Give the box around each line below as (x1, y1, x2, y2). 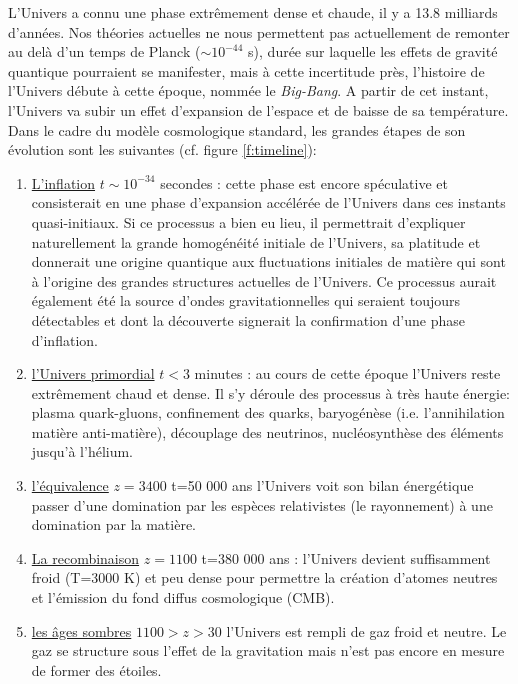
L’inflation (31, 172, 96, 193)
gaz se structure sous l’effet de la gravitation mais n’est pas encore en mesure (31, 640, 505, 661)
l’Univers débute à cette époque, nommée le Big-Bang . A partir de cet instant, (8, 80, 489, 101)
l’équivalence (31, 475, 109, 496)
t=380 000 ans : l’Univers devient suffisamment (201, 547, 491, 568)
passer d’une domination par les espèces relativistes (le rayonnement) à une (31, 494, 493, 515)
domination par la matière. (31, 514, 197, 535)
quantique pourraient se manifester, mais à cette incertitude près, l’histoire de (8, 60, 485, 81)
